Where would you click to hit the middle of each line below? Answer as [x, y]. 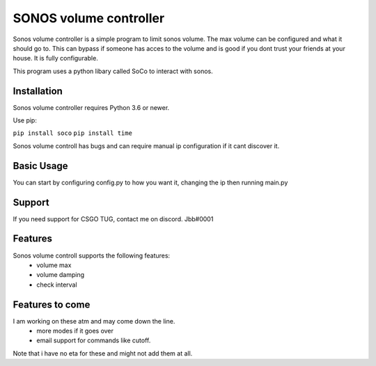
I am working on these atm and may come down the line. [94, 321]
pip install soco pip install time [72, 133]
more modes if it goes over [75, 331]
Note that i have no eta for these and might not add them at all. [103, 353]
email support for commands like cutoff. [94, 340]
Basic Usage [40, 166]
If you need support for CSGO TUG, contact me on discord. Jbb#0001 [113, 218]
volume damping [61, 275]
